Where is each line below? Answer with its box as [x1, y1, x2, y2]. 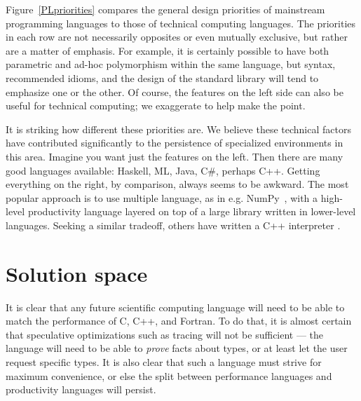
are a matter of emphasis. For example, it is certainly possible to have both [6, 43, 329, 57]
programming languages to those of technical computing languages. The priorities [6, 15, 356, 30]
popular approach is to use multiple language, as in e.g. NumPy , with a [6, 190, 318, 205]
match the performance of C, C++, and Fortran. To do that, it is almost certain [6, 313, 352, 328]
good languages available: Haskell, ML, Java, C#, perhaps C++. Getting [6, 163, 320, 177]
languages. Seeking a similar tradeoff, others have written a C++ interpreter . [6, 217, 341, 232]
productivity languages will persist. [6, 382, 156, 397]
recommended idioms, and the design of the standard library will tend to [6, 70, 319, 85]
